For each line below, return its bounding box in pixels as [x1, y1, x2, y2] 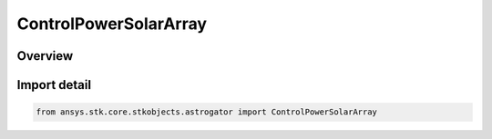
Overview [16, 48, 74, 64]
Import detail [16, 77, 91, 93]
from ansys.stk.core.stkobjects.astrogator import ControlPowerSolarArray [36, 107, 378, 117]
